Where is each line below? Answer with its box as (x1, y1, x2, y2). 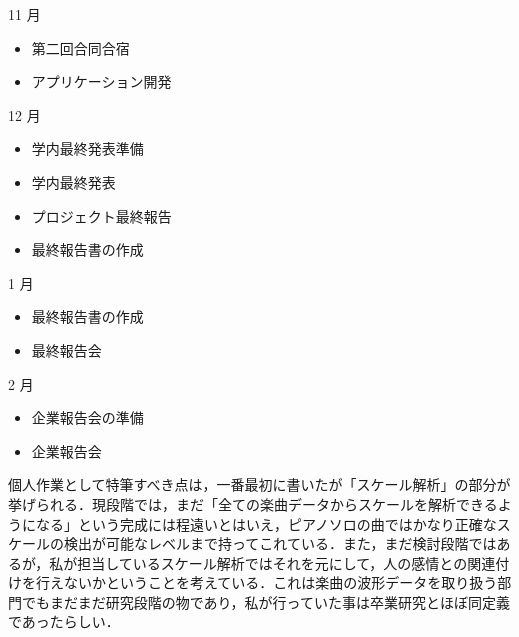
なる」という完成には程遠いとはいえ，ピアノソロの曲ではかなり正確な (35, 513, 497, 534)
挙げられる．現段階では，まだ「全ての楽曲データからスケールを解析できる (8, 493, 498, 514)
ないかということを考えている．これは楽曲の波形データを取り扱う (63, 572, 498, 593)
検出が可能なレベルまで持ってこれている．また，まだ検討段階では (63, 533, 497, 554)
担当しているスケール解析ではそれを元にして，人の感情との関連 (77, 552, 496, 573)
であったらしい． (8, 611, 120, 632)
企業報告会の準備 (31, 407, 144, 428)
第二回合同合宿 (31, 37, 130, 58)
